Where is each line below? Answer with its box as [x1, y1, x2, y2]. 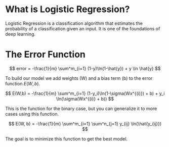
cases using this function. [5, 111, 59, 117]
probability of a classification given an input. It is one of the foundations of [5, 25, 160, 31]
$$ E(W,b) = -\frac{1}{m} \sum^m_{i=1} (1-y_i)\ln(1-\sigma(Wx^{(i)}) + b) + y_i [5, 90, 165, 96]
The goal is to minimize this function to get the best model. [5, 135, 128, 142]
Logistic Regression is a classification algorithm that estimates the [5, 20, 143, 26]
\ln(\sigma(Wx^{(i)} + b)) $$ [56, 95, 114, 102]
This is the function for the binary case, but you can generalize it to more [5, 105, 157, 112]
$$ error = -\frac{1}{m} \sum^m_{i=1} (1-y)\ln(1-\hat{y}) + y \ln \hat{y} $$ [9, 65, 161, 71]
